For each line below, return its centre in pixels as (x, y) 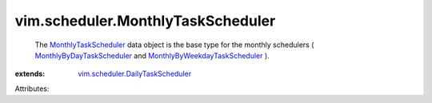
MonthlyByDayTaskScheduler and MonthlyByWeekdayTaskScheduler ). (152, 55)
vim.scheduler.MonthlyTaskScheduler (145, 21)
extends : (30, 74)
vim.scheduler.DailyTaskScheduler (135, 74)
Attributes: (32, 89)
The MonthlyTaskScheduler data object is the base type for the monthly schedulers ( (174, 45)
